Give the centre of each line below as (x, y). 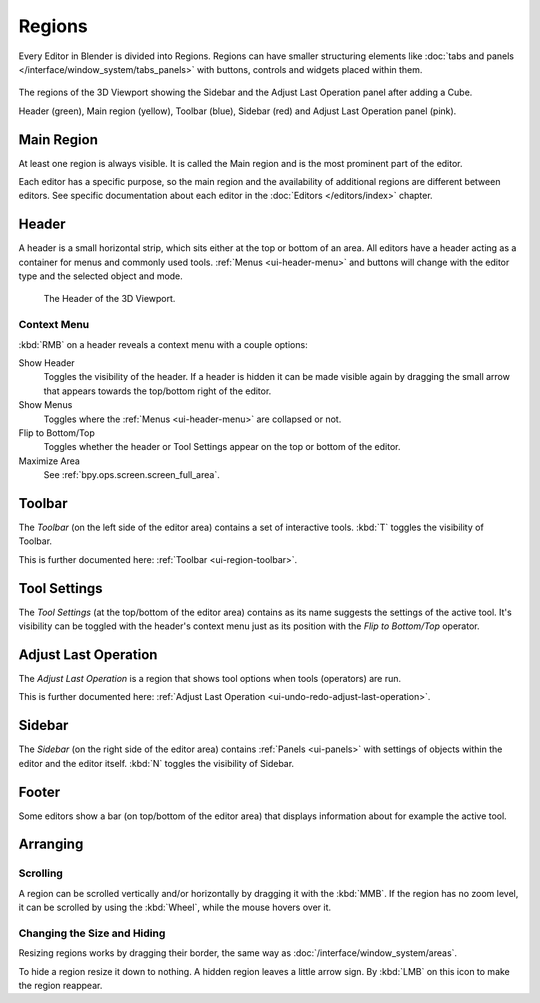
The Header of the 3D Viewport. (109, 299)
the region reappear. (60, 986)
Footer (39, 791)
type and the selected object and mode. (101, 276)
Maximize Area (49, 461)
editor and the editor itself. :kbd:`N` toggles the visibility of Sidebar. (156, 763)
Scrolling (41, 873)
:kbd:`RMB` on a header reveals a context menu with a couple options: (163, 344)
